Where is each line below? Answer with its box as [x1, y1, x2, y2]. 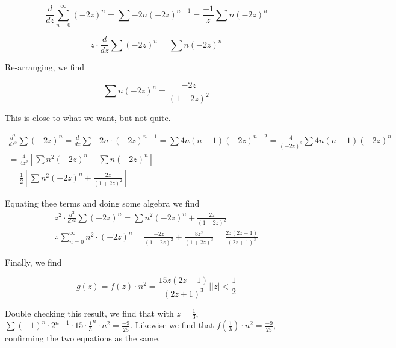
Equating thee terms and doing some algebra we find [5, 196, 200, 209]
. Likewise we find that [130, 318, 214, 331]
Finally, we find [5, 255, 62, 268]
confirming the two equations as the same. [5, 332, 161, 344]
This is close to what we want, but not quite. [5, 111, 171, 124]
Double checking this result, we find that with [5, 306, 174, 319]
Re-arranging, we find [5, 61, 85, 73]
